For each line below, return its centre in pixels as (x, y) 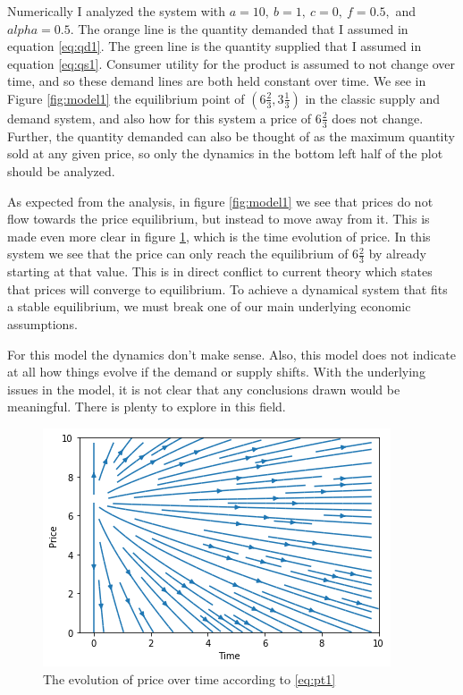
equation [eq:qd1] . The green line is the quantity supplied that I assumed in (215, 46)
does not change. (378, 118)
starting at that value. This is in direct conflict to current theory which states (220, 271)
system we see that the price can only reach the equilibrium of (178, 254)
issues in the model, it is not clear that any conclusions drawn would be (204, 389)
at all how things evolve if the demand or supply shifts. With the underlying (216, 372)
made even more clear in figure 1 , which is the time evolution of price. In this (219, 236)
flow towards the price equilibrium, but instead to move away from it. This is (219, 219)
